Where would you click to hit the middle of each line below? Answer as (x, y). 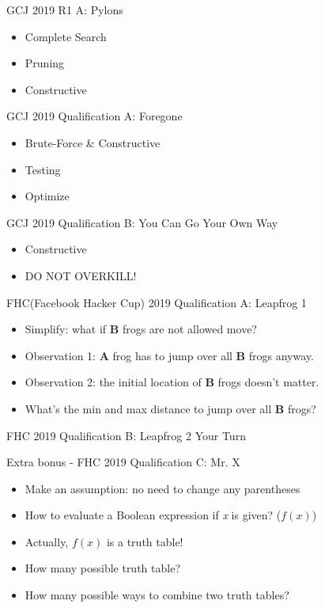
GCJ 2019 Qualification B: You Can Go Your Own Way (142, 222)
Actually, (47, 541)
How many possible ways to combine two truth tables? (157, 595)
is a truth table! (145, 541)
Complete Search (66, 36)
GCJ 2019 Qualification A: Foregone (94, 116)
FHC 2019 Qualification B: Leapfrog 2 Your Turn (126, 435)
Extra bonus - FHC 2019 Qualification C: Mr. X (123, 462)
